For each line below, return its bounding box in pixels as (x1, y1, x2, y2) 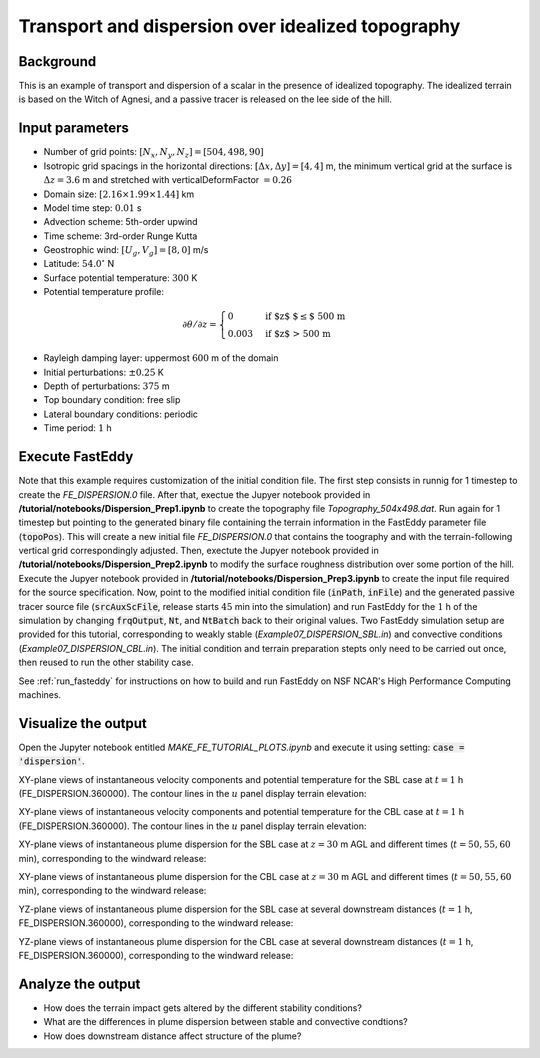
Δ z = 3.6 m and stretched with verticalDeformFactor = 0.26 (43, 174, 293, 186)
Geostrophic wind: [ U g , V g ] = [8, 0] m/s (43, 244, 209, 258)
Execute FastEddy (18, 448, 134, 465)
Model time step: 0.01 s (43, 201, 142, 214)
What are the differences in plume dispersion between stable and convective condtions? (43, 1016, 409, 1028)
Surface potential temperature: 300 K (43, 271, 198, 284)
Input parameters (18, 120, 130, 137)
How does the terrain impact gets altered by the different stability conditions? (43, 1001, 362, 1014)
